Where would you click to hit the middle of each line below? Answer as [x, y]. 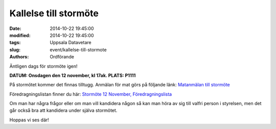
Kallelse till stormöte [54, 13]
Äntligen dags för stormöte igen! [43, 66]
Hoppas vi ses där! [29, 120]
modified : [20, 35]
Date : [15, 28]
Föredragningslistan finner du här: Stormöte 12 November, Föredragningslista [91, 94]
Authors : [19, 57]
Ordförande [62, 57]
